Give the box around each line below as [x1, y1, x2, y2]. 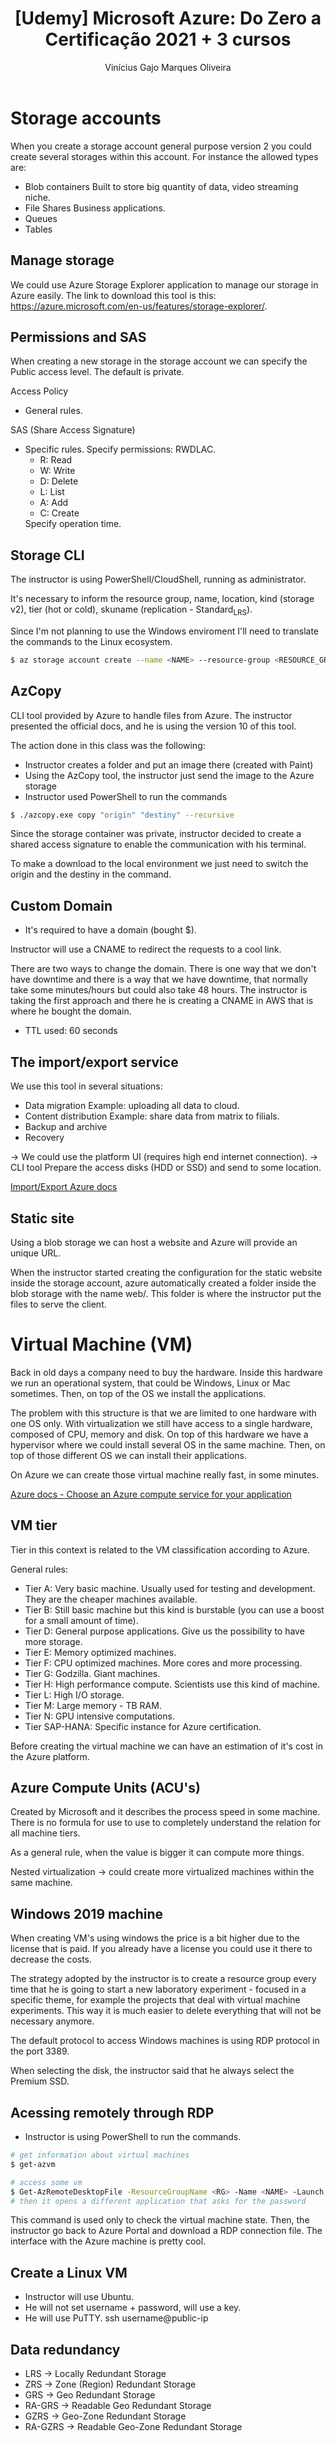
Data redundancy [10, 2341, 121, 2358]
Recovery [24, 1132, 65, 1144]
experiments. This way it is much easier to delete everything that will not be [10, 2005, 322, 2017]
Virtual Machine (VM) [10, 1333, 193, 1356]
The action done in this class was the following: [10, 739, 206, 751]
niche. [24, 191, 51, 203]
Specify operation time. [24, 518, 122, 530]
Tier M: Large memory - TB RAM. [24, 1699, 162, 1711]
